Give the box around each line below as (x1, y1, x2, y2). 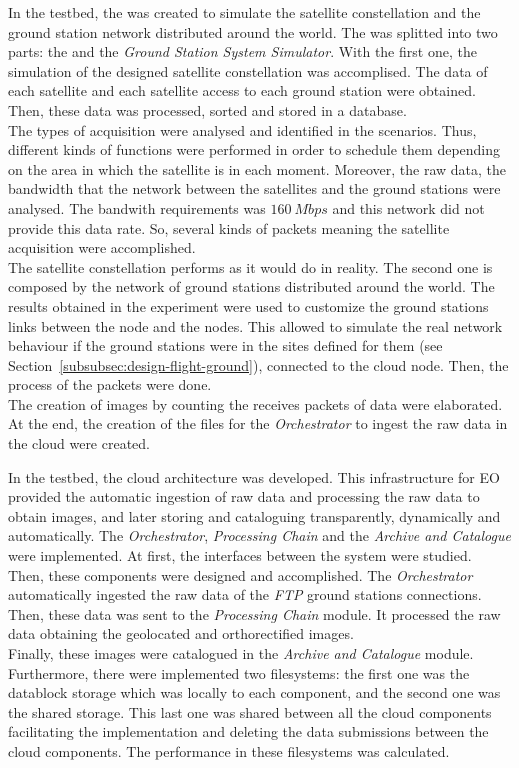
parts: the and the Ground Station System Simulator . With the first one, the (8, 41, 477, 62)
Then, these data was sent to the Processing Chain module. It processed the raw (8, 603, 501, 624)
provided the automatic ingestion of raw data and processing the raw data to (8, 486, 480, 507)
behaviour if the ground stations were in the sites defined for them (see (8, 335, 443, 356)
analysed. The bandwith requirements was (8, 197, 266, 218)
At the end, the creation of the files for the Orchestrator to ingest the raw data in (8, 413, 508, 434)
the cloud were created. (8, 433, 151, 454)
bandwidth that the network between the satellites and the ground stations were (8, 178, 501, 199)
